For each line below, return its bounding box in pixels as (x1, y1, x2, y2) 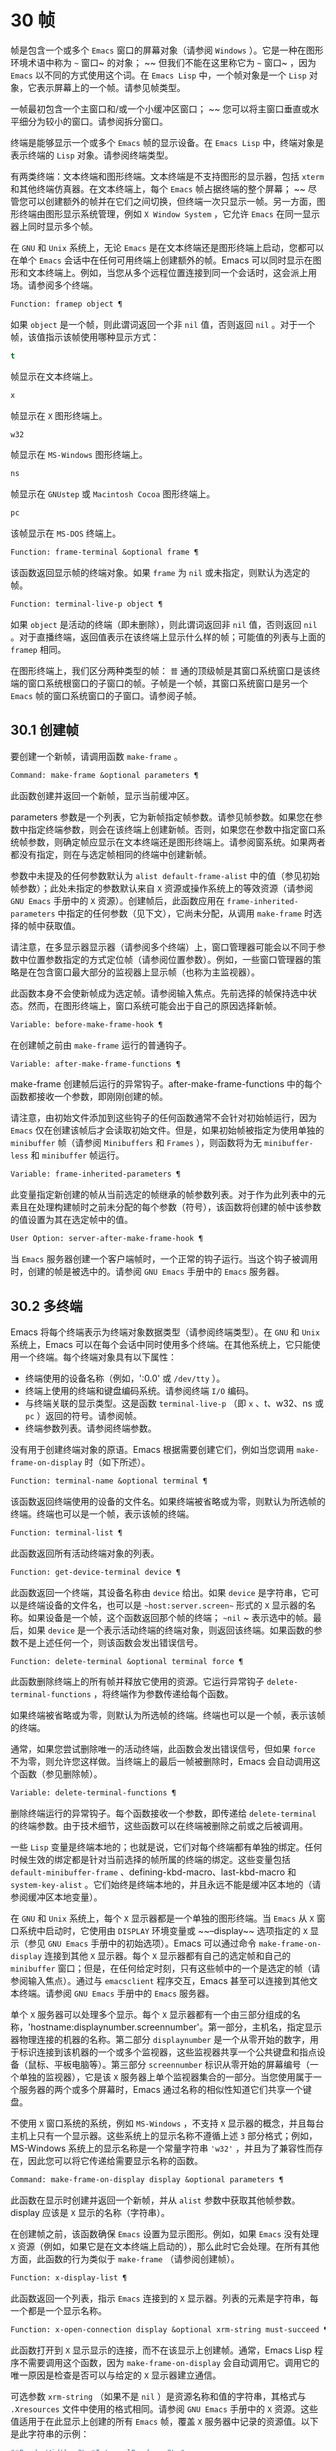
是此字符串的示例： (10, 2427, 90, 2440)
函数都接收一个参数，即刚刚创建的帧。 (10, 1091, 168, 1103)
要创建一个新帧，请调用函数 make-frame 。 (10, 750, 183, 762)
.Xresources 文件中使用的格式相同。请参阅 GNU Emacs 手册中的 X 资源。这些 (10, 2402, 319, 2415)
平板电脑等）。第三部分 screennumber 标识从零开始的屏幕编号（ (53, 2059, 310, 2071)
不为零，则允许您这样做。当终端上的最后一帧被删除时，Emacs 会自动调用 (10, 1756, 312, 1768)
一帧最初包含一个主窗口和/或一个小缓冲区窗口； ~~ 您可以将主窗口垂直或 (10, 102, 311, 115)
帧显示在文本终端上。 (10, 370, 98, 382)
